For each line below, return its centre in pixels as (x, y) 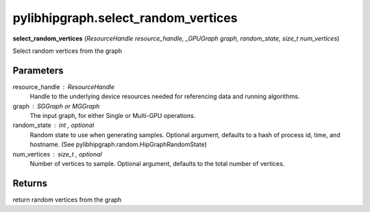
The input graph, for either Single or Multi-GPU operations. (113, 116)
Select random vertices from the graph (67, 51)
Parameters (38, 70)
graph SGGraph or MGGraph (56, 106)
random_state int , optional (53, 125)
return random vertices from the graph (67, 200)
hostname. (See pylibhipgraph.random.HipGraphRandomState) (118, 145)
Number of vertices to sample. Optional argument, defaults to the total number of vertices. (157, 163)
